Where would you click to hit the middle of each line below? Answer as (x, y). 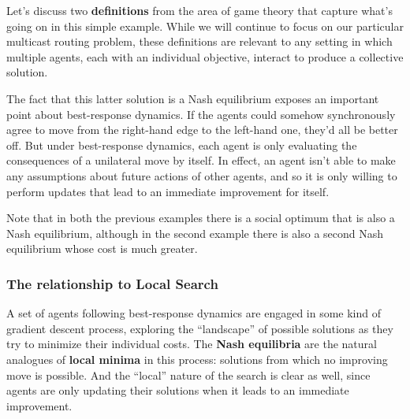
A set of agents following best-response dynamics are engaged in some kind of (194, 313)
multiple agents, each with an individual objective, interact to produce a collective (205, 56)
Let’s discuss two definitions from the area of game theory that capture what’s (199, 10)
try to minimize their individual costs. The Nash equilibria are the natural (192, 344)
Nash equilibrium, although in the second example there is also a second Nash (195, 233)
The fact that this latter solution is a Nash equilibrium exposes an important (193, 98)
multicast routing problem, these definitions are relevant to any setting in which (199, 41)
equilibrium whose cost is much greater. (102, 248)
